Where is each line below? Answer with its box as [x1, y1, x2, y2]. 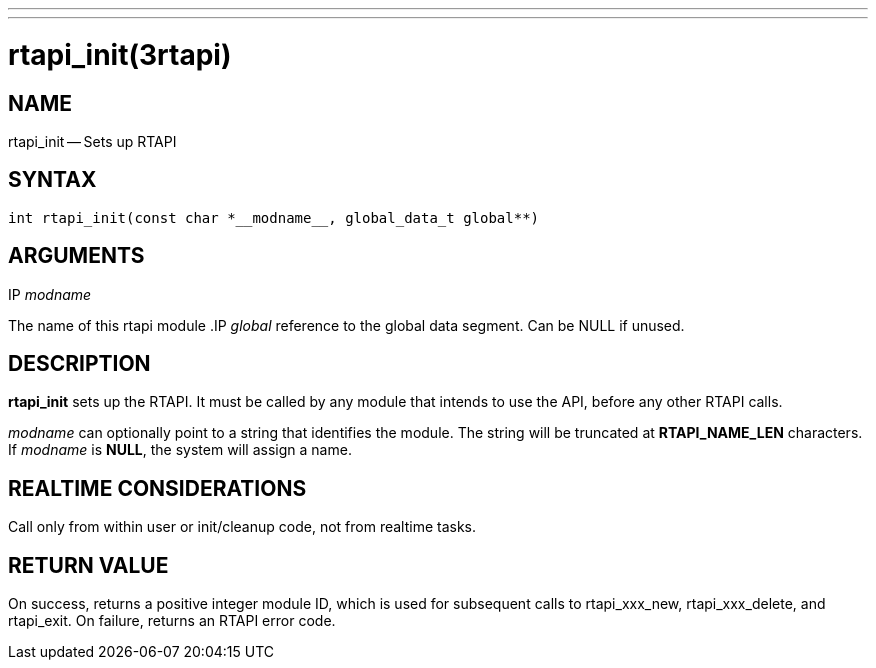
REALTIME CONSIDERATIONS [8, 475, 307, 501]
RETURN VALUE [8, 552, 169, 578]
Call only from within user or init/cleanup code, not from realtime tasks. [8, 518, 477, 536]
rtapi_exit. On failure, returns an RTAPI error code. [8, 612, 336, 630]
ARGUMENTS [8, 243, 145, 269]
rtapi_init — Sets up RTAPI [8, 132, 177, 150]
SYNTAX [8, 167, 97, 193]
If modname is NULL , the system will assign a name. [8, 441, 352, 459]
